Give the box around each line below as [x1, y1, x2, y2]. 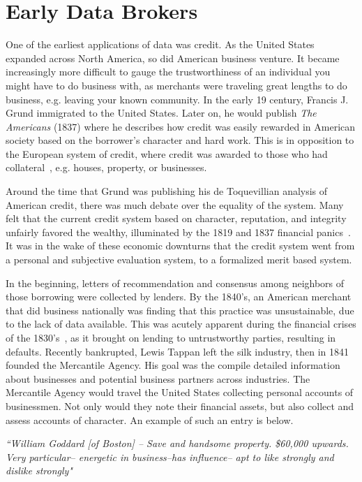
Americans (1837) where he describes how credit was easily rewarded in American [6, 119, 356, 133]
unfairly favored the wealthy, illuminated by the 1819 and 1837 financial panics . [6, 224, 351, 239]
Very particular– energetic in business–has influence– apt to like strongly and [6, 449, 334, 464]
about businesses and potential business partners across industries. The [6, 371, 310, 386]
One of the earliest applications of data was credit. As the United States [6, 37, 315, 52]
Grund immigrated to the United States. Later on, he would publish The [6, 105, 317, 120]
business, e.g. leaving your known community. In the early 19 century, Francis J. [6, 92, 349, 106]
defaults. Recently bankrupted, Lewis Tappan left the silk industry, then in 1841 [6, 344, 349, 358]
